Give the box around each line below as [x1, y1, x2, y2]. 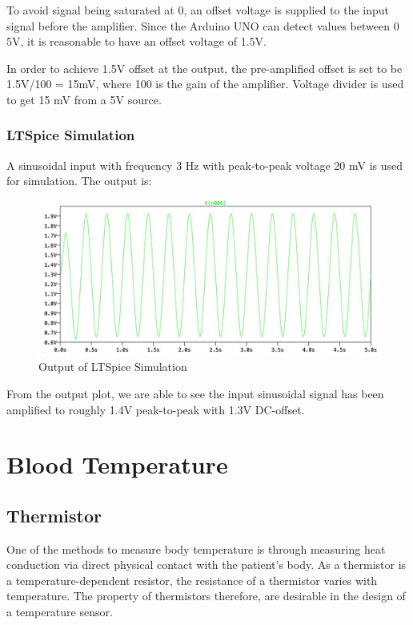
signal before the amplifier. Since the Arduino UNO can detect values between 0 [6, 17, 399, 34]
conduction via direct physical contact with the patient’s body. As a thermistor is [6, 556, 407, 573]
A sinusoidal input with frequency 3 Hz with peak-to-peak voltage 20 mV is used [6, 156, 403, 173]
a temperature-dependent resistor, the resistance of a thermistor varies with [6, 571, 378, 588]
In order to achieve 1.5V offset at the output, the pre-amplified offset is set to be [6, 59, 403, 76]
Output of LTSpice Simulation [38, 358, 187, 375]
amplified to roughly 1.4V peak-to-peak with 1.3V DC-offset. [6, 401, 305, 417]
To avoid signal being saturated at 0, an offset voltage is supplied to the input [6, 2, 389, 18]
